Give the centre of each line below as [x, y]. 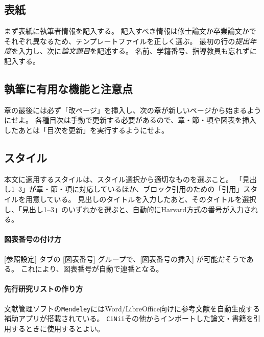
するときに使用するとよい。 [57, 328]
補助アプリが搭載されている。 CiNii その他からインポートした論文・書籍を [129, 318]
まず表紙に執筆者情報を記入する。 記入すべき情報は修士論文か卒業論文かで [130, 31]
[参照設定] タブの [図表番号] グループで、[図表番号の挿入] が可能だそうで [125, 259]
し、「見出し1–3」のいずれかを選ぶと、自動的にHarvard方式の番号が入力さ [128, 209]
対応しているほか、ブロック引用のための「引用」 [161, 189]
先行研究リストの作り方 [43, 289]
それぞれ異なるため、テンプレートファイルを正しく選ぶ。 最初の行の [120, 41]
